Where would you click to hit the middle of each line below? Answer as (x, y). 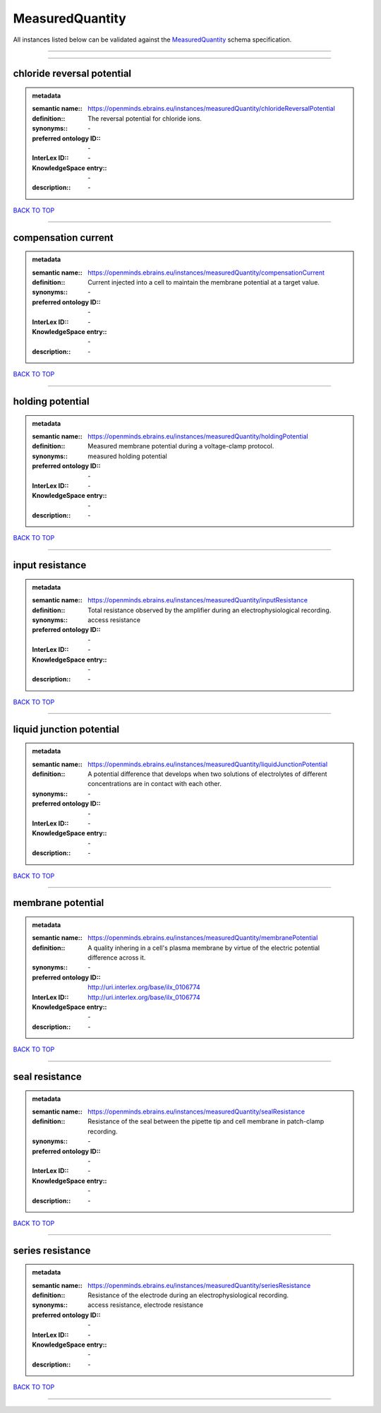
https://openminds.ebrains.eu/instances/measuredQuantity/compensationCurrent (206, 273)
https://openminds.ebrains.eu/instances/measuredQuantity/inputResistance (198, 600)
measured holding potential (127, 456)
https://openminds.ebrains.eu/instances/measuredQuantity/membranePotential (203, 938)
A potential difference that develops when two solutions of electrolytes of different (207, 774)
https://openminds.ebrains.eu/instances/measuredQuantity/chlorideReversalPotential (211, 109)
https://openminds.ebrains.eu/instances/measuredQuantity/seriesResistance (199, 1285)
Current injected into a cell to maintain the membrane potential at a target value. (204, 282)
